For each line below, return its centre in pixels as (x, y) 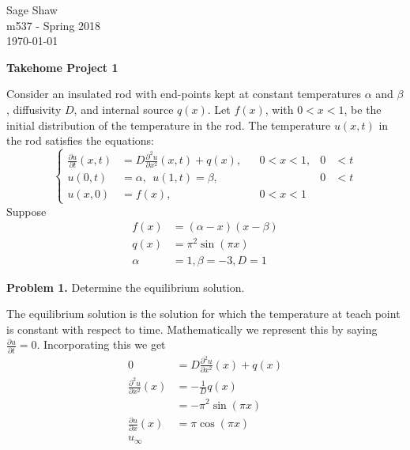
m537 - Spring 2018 (54, 25)
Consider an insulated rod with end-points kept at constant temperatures (184, 94)
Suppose (26, 211)
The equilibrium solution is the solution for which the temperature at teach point (203, 314)
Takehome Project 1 (62, 67)
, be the (363, 109)
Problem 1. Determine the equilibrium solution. (126, 287)
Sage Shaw (32, 9)
